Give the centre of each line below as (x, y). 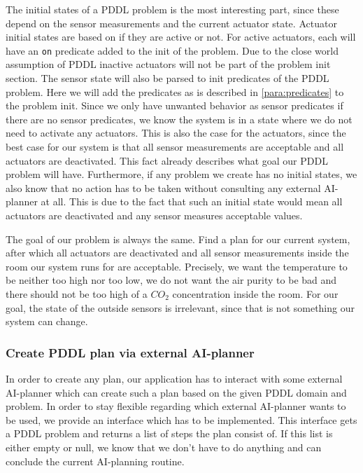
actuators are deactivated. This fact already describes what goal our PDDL (167, 160)
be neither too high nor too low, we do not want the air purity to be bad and (171, 280)
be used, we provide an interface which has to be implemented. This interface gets (181, 419)
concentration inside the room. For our (255, 293)
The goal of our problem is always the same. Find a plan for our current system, (178, 239)
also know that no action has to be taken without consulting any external (163, 187)
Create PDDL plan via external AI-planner (130, 352)
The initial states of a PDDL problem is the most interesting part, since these (172, 9)
